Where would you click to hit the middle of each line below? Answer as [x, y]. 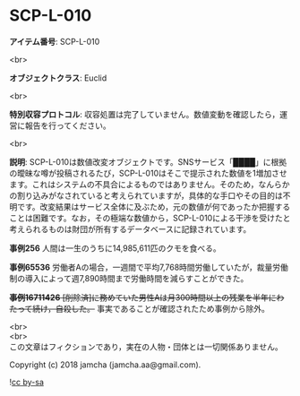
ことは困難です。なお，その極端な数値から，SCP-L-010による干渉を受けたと [150, 218]
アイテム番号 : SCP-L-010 [55, 41]
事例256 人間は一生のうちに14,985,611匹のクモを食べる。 [115, 248]
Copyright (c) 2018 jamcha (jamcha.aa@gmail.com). [105, 365]
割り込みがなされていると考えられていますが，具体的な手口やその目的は [150, 195]
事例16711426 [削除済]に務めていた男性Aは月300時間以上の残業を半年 [139, 297]
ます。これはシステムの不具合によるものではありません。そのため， [134, 184]
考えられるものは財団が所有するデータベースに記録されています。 [130, 228]
